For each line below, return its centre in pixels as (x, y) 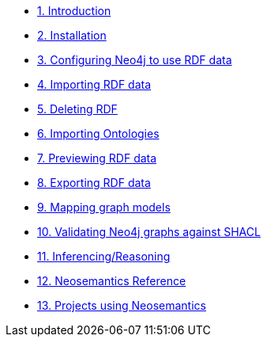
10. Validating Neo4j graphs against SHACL (149, 232)
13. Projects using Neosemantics (122, 305)
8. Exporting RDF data (94, 183)
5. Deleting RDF (77, 109)
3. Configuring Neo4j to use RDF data (135, 60)
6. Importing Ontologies (98, 133)
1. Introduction (74, 11)
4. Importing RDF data (94, 84)
